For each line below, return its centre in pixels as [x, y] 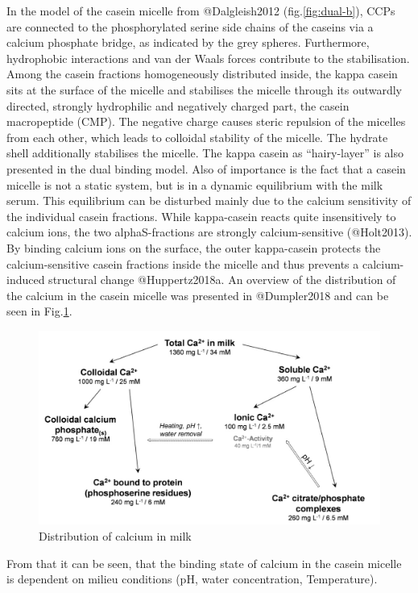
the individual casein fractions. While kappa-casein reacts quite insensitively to [201, 216]
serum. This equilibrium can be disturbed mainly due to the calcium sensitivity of [209, 200]
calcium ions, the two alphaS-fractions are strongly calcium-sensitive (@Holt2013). [209, 232]
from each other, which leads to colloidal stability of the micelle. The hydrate [197, 137]
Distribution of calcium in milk [115, 536]
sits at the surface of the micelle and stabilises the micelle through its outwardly [205, 89]
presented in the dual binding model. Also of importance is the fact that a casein [206, 168]
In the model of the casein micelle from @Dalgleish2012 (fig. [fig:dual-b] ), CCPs [201, 10]
